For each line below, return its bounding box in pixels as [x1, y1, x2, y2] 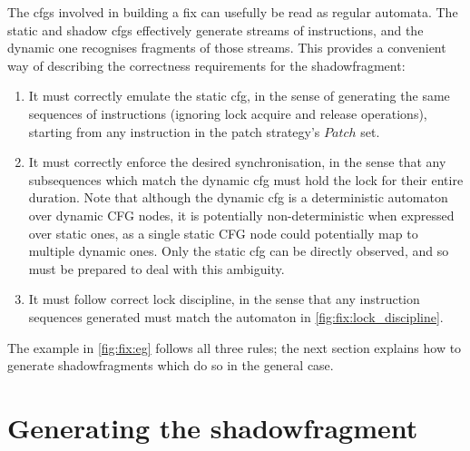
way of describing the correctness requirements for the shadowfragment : [7, 55, 406, 74]
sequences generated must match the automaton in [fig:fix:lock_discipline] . [28, 307, 444, 326]
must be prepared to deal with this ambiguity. [28, 259, 285, 278]
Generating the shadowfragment [7, 408, 418, 446]
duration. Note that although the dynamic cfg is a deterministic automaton [28, 188, 448, 207]
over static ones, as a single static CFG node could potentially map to [28, 223, 418, 242]
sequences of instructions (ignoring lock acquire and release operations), [28, 103, 427, 123]
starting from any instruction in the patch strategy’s [28, 122, 320, 141]
